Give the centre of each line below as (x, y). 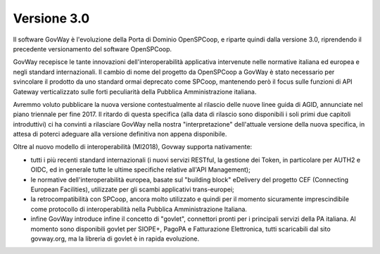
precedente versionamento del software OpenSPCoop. (93, 49)
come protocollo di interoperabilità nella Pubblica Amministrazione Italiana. (139, 209)
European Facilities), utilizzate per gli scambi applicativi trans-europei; (133, 189)
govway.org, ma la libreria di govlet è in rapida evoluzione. (115, 239)
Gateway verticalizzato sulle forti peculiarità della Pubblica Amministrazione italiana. (135, 91)
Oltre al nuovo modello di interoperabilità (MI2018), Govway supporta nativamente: (133, 147)
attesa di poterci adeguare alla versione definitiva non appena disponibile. (120, 134)
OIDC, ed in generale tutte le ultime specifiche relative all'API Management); (141, 170)
